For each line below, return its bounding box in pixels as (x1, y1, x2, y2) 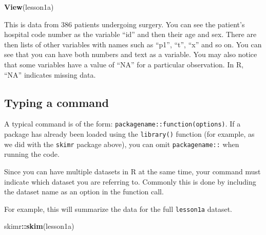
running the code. (4, 149, 60, 159)
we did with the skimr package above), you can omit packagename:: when (4, 138, 239, 149)
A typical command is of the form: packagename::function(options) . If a (4, 118, 241, 129)
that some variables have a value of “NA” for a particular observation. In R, (4, 59, 244, 69)
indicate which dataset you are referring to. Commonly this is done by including (4, 176, 256, 187)
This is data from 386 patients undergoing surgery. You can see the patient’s (4, 19, 245, 29)
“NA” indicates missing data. (4, 69, 96, 80)
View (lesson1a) (4, 2, 54, 12)
